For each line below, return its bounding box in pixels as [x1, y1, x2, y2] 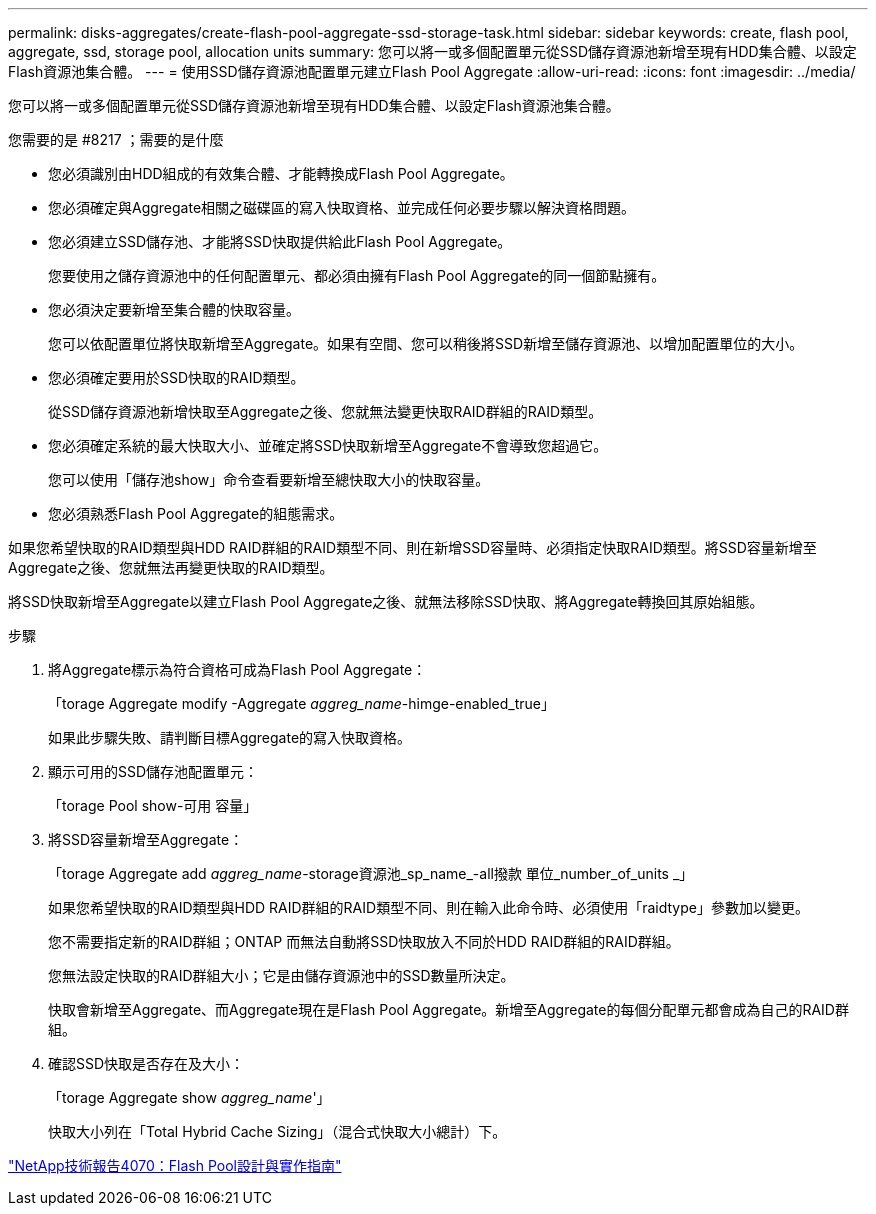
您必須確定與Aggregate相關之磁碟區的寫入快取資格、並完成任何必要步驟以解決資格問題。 [48, 199, 636, 216]
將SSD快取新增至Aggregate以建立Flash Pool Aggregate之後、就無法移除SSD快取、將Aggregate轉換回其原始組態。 [8, 593, 764, 610]
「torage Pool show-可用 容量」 [48, 797, 258, 814]
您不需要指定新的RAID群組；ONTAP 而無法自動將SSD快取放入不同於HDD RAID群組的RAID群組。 [48, 933, 680, 950]
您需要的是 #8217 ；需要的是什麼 [8, 131, 224, 148]
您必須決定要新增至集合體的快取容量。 [48, 301, 300, 318]
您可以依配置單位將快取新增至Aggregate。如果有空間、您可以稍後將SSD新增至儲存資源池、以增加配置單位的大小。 [48, 335, 804, 352]
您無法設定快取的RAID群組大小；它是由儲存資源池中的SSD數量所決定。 [48, 967, 515, 984]
